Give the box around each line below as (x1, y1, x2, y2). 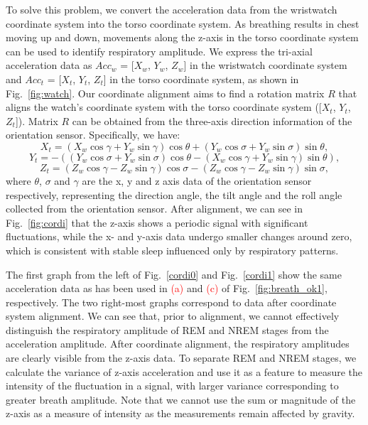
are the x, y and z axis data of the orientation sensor (82, 173, 312, 188)
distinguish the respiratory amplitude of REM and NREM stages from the (6, 322, 329, 337)
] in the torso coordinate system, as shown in (103, 71, 299, 86)
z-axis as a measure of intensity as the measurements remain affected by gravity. (6, 406, 355, 421)
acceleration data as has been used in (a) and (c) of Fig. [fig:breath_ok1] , (6, 281, 328, 296)
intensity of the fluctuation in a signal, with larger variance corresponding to (6, 378, 339, 393)
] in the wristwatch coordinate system (183, 58, 347, 72)
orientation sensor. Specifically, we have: (6, 127, 180, 142)
